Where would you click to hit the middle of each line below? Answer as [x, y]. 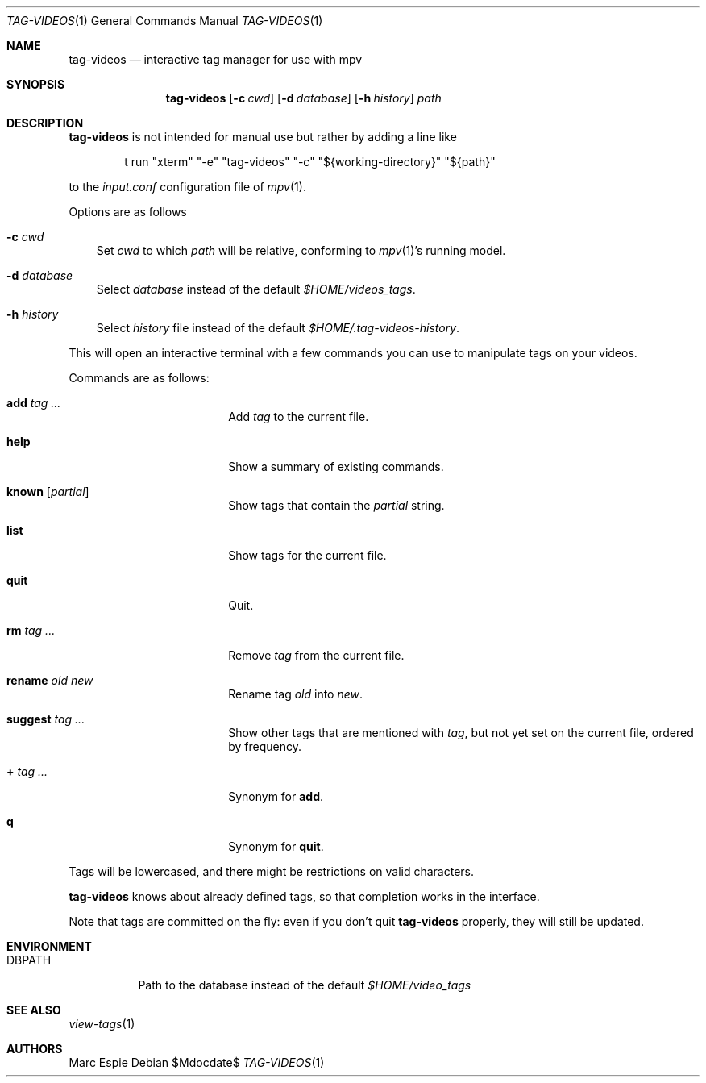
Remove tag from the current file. [316, 655]
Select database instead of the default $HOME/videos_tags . [256, 289]
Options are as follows [128, 212]
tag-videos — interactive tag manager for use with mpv [216, 59]
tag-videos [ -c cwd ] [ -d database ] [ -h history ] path [303, 98]
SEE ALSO [34, 1010]
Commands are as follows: [139, 378]
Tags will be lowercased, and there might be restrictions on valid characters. [272, 871]
